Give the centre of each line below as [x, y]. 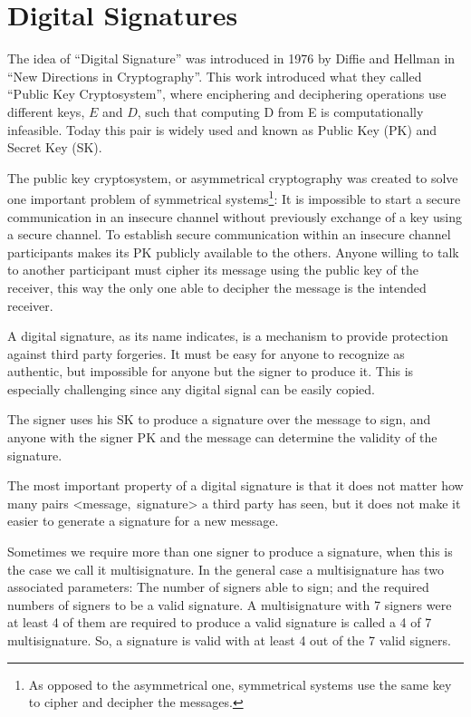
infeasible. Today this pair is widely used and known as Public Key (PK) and [222, 129]
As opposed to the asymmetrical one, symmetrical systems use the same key [240, 684]
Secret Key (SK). [55, 147]
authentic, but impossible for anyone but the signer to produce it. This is [211, 371]
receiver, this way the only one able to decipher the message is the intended [217, 287]
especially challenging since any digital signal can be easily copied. [191, 388]
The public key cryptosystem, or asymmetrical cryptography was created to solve [233, 177]
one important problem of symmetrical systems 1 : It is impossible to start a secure [234, 197]
